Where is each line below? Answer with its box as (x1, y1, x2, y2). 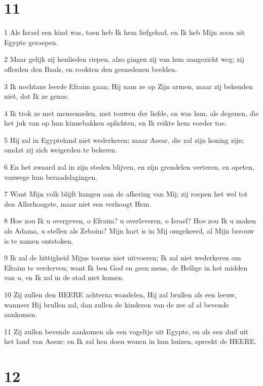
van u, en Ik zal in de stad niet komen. (4, 272, 124, 283)
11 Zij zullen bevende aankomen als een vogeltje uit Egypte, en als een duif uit (4, 326, 249, 336)
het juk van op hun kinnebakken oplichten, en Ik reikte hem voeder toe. (4, 118, 227, 128)
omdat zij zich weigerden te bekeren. (4, 144, 118, 155)
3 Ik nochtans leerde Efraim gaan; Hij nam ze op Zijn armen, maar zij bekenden (4, 81, 253, 91)
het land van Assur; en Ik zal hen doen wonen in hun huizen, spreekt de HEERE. (4, 336, 257, 346)
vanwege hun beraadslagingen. (4, 171, 98, 182)
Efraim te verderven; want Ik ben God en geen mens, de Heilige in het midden (4, 262, 248, 273)
